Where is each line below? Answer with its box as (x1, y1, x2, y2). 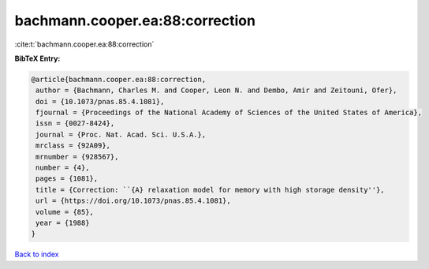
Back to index (14, 249, 59, 260)
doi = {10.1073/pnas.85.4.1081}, (35, 97, 165, 106)
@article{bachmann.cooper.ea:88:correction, (31, 75, 207, 84)
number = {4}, (35, 163, 90, 173)
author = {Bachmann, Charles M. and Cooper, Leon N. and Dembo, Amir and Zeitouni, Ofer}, (35, 86, 397, 95)
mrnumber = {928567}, (35, 152, 119, 161)
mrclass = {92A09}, (35, 141, 110, 150)
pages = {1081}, (35, 174, 99, 183)
